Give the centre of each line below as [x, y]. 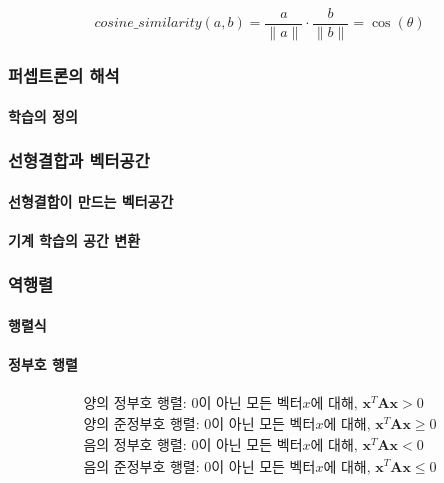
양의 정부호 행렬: [135, 404]
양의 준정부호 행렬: [141, 425]
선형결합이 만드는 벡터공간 [91, 200]
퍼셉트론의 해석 [64, 74]
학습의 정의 [43, 115]
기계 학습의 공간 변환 [74, 239]
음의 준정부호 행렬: [141, 467]
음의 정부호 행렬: [135, 446]
